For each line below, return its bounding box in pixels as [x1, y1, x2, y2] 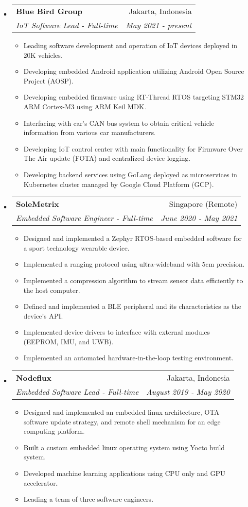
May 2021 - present [125, 19, 192, 31]
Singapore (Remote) [169, 198, 238, 210]
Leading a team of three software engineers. [23, 494, 154, 504]
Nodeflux [16, 372, 52, 384]
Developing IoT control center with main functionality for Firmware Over [23, 143, 243, 153]
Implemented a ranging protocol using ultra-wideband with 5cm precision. [23, 259, 245, 269]
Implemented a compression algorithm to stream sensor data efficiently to [23, 275, 243, 285]
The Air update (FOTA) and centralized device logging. [23, 153, 191, 163]
